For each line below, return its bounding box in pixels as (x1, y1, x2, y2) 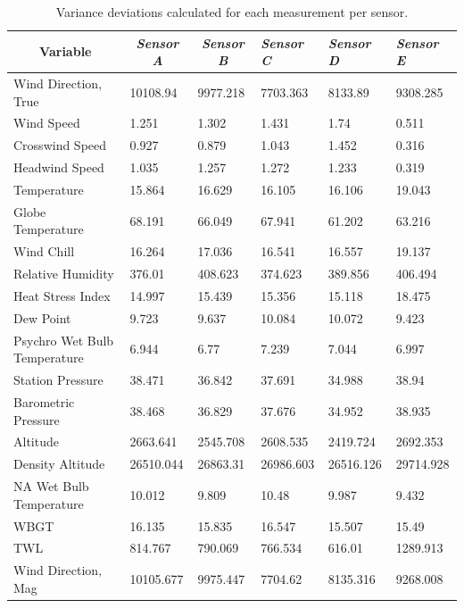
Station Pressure (13, 371, 104, 389)
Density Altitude (13, 454, 105, 473)
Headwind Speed (13, 158, 104, 177)
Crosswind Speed (13, 136, 107, 154)
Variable (39, 42, 92, 61)
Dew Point (13, 308, 71, 327)
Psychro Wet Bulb (13, 330, 114, 349)
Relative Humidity (13, 264, 114, 283)
